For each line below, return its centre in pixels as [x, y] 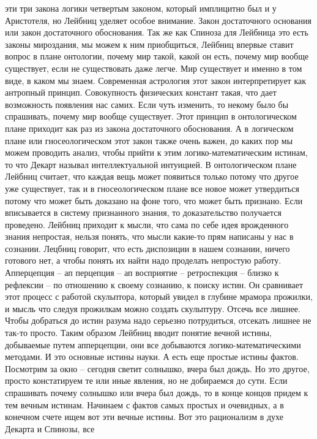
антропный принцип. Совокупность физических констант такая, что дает [141, 92]
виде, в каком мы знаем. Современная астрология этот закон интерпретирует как [155, 80]
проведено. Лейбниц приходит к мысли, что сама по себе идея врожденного [147, 224]
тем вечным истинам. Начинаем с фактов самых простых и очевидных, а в [144, 404]
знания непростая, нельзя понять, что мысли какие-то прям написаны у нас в [149, 236]
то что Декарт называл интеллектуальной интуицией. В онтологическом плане [151, 164]
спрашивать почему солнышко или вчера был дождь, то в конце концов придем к [157, 392]
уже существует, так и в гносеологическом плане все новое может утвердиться [152, 188]
